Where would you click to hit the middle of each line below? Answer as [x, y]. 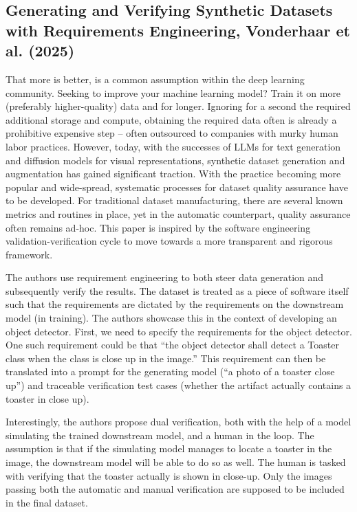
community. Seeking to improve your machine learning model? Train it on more [173, 92]
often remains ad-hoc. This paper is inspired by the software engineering [158, 227]
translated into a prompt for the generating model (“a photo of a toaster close [170, 371]
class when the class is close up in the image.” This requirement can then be [166, 358]
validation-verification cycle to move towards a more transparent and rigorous [169, 241]
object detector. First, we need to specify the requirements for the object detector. [179, 331]
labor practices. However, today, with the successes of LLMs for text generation [173, 146]
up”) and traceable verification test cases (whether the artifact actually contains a [178, 385]
